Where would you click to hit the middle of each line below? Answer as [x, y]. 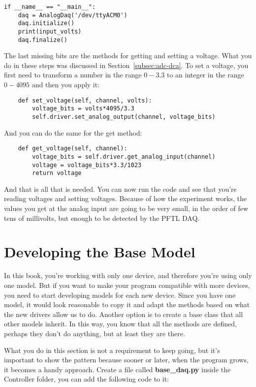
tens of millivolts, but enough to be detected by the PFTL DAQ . [102, 218]
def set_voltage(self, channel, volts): [85, 100]
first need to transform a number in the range [73, 75]
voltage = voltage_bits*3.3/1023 [87, 165]
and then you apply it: [66, 85]
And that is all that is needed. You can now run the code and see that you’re [120, 189]
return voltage [57, 173]
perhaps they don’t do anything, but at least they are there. [95, 333]
